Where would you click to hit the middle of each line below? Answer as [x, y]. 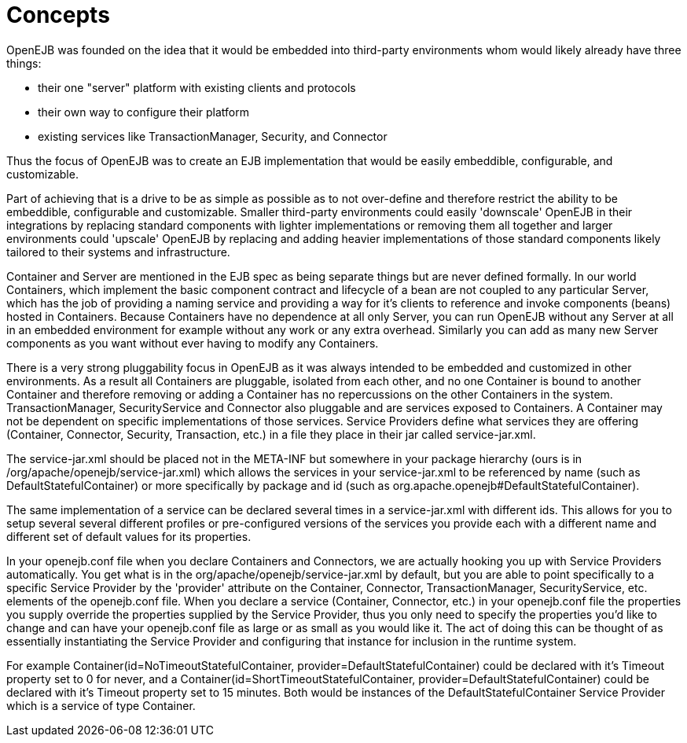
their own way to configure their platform [143, 112]
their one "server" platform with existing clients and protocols [197, 87]
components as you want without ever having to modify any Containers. [193, 343]
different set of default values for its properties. [129, 536]
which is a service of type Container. [101, 705]
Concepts [58, 15]
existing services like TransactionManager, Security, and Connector [213, 136]
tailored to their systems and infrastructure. [118, 252]
